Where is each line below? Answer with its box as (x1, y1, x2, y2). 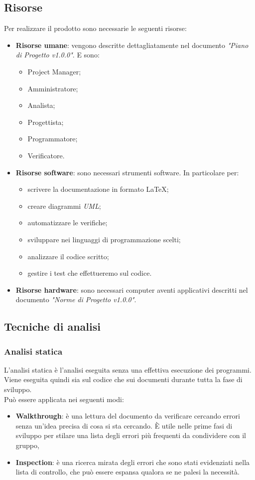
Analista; (27, 100, 55, 110)
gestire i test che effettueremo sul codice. (27, 268, 152, 278)
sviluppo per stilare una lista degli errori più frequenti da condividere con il (15, 430, 246, 441)
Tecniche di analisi (4, 319, 101, 334)
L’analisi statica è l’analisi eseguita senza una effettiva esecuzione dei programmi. (4, 364, 252, 375)
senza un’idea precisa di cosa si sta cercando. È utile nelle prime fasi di (15, 420, 233, 431)
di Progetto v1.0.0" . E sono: (15, 49, 100, 60)
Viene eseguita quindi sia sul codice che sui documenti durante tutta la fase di (4, 374, 243, 385)
